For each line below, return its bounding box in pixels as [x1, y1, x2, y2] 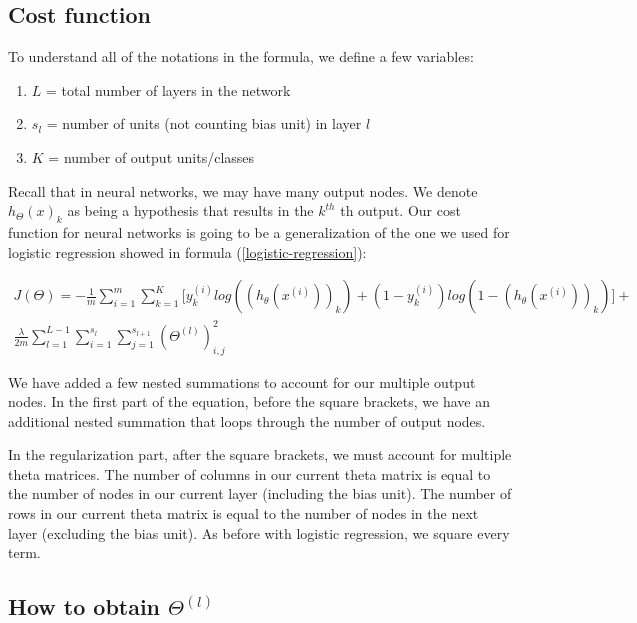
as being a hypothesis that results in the [67, 200, 314, 221]
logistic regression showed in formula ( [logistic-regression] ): [8, 241, 367, 262]
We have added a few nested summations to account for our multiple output [8, 371, 476, 392]
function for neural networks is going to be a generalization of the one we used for [8, 221, 510, 242]
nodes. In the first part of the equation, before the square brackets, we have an [8, 391, 490, 412]
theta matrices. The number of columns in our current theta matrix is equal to [8, 463, 491, 484]
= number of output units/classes [48, 146, 255, 167]
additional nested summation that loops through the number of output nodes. [8, 410, 486, 431]
